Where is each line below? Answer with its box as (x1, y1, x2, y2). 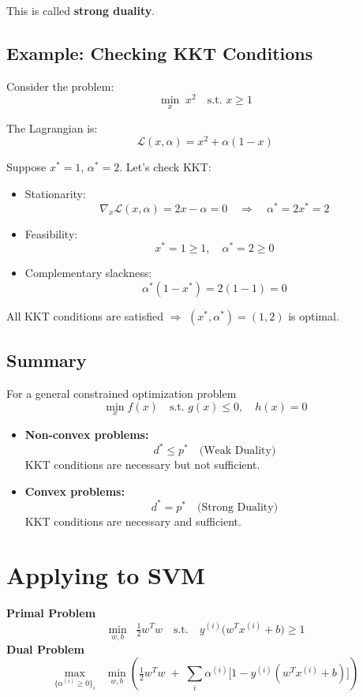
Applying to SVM (6, 559, 205, 591)
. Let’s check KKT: (119, 159, 211, 175)
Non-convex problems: (24, 425, 149, 442)
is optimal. (288, 307, 339, 324)
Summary (6, 348, 87, 373)
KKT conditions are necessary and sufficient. (24, 512, 241, 529)
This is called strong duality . (6, 2, 155, 18)
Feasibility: (24, 225, 78, 242)
